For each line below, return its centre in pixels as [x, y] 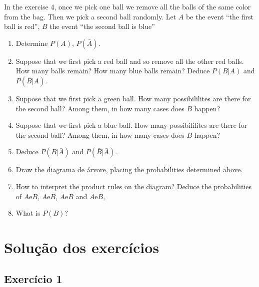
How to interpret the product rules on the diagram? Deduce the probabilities [133, 186]
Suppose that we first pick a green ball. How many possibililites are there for [133, 98]
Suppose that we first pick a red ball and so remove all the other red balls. [130, 61]
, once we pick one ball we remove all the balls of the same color [152, 6]
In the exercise [26, 6]
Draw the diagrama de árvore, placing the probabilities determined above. [129, 169]
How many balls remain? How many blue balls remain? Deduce [113, 71]
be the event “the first [219, 16]
